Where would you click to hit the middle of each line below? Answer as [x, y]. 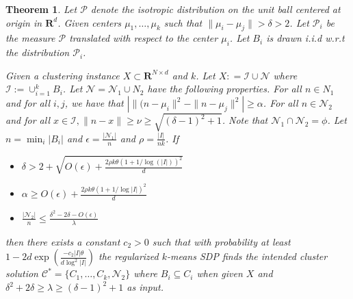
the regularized [129, 256]
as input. [145, 287]
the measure [30, 38]
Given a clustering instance [63, 75]
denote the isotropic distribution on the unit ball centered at [215, 9]
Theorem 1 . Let [41, 9]
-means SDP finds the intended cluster [247, 256]
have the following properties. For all [224, 89]
